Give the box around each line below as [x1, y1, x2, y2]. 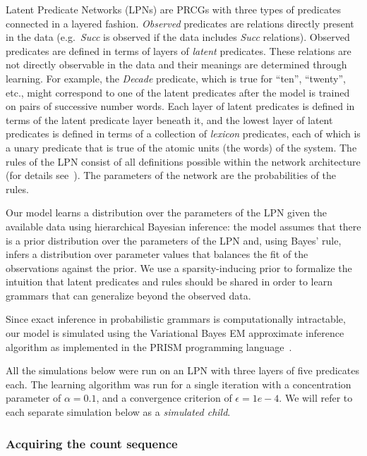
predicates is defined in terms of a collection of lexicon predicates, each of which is [6, 126, 361, 141]
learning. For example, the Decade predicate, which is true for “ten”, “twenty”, [6, 70, 346, 85]
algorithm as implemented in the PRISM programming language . [6, 339, 292, 354]
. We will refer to [279, 390, 353, 405]
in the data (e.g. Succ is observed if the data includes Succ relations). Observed [6, 30, 350, 44]
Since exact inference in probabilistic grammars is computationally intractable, [6, 312, 346, 326]
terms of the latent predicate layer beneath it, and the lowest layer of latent [6, 112, 333, 127]
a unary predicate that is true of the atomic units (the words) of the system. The [6, 140, 357, 154]
